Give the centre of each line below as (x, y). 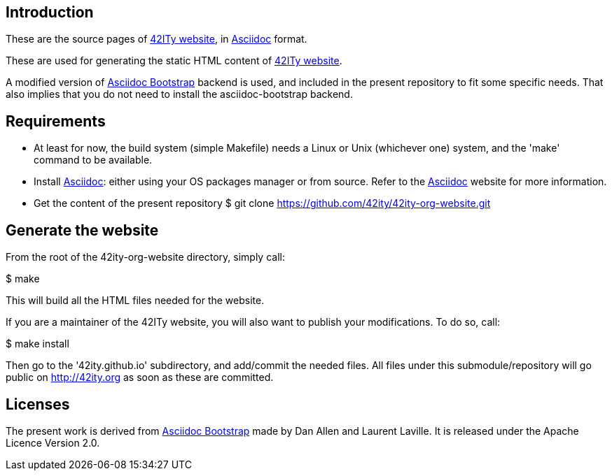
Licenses (38, 404)
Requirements (56, 121)
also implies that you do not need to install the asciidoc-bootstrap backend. (179, 94)
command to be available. (93, 160)
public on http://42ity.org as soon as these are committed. (140, 377)
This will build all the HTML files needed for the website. (135, 301)
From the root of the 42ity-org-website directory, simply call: (145, 257)
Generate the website (82, 230)
